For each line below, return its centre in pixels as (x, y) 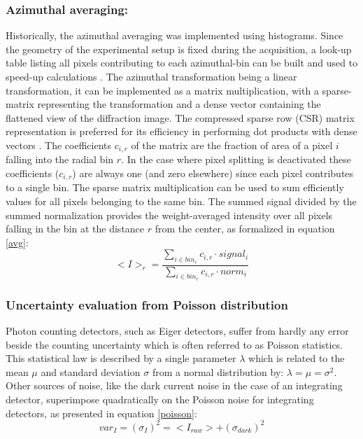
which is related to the (297, 358)
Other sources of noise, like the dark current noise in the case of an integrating (174, 385)
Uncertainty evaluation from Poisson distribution (147, 304)
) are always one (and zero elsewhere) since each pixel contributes (213, 173)
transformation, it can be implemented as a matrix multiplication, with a (162, 90)
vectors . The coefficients (59, 145)
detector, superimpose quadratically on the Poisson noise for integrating (160, 399)
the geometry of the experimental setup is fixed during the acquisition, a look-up (179, 49)
